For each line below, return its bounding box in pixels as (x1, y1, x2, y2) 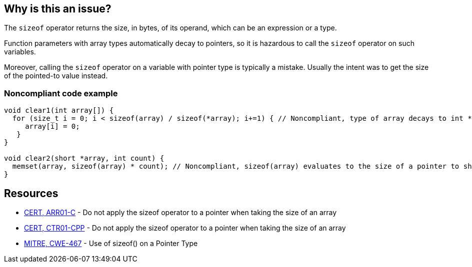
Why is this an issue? (4, 2, 111, 15)
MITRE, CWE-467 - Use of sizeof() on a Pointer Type (24, 239, 198, 248)
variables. (4, 47, 36, 56)
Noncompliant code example (4, 88, 118, 98)
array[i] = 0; (25, 122, 80, 131)
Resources (4, 187, 58, 200)
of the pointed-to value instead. (4, 71, 108, 80)
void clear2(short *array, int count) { (4, 154, 164, 163)
